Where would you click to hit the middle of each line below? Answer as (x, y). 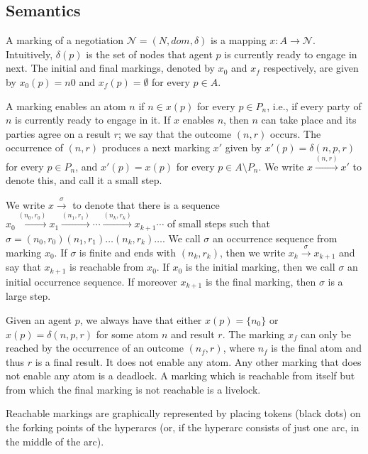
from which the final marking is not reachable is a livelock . (133, 389)
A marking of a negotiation (65, 40)
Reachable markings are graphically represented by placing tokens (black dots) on (183, 413)
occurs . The (295, 133)
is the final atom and (316, 348)
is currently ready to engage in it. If (93, 120)
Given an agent (39, 319)
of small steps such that (219, 223)
